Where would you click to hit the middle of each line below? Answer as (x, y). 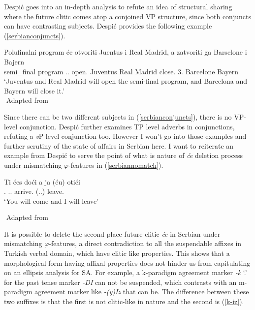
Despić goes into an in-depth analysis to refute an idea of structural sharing (118, 6)
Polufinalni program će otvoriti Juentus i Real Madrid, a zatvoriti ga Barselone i (126, 52)
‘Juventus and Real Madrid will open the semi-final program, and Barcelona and (126, 81)
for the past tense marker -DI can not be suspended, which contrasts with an (120, 282)
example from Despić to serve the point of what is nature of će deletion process (123, 155)
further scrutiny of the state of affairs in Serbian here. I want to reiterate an (119, 145)
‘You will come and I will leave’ (51, 201)
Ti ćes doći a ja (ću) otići (42, 181)
